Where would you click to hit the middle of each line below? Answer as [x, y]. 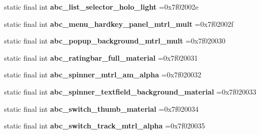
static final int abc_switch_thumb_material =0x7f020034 [102, 108]
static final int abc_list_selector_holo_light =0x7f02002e [101, 7]
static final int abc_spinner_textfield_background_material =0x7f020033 [130, 91]
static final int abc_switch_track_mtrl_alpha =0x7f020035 [105, 126]
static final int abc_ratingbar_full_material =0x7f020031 [101, 57]
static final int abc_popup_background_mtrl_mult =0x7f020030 [115, 41]
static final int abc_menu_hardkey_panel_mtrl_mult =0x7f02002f [119, 24]
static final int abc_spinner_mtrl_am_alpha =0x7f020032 [103, 75]
